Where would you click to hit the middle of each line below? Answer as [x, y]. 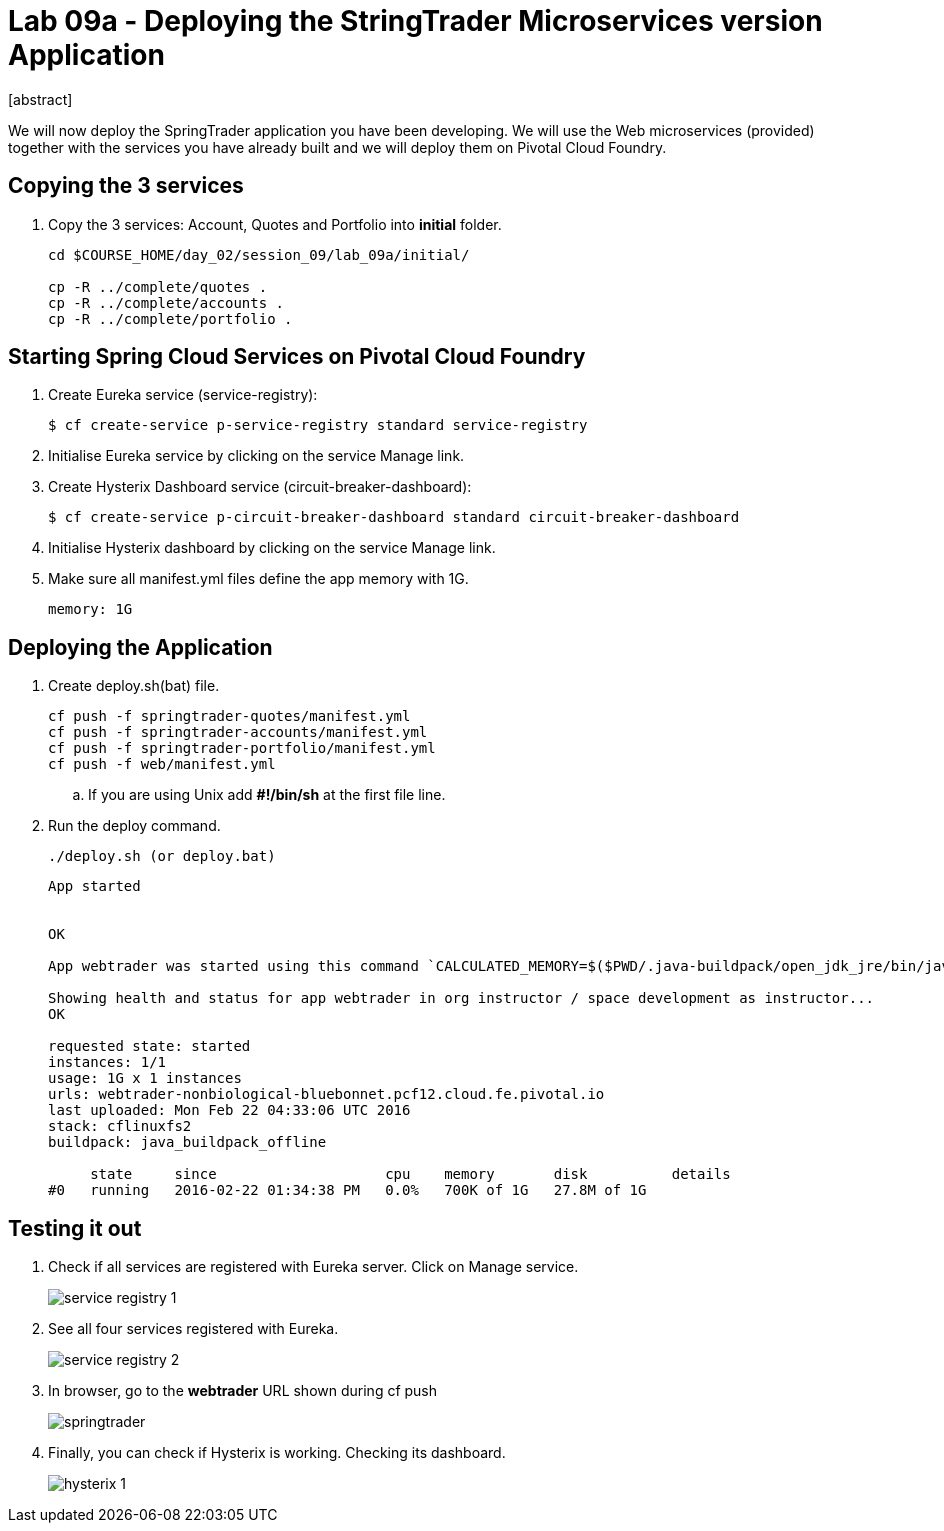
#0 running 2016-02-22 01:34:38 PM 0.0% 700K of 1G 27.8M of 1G [347, 1190]
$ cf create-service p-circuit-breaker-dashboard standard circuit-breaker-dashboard [394, 517]
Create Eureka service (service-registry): [183, 395]
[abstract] [40, 99]
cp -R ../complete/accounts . [166, 302]
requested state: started [149, 1046]
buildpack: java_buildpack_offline [187, 1142]
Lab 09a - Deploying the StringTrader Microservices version [415, 21]
